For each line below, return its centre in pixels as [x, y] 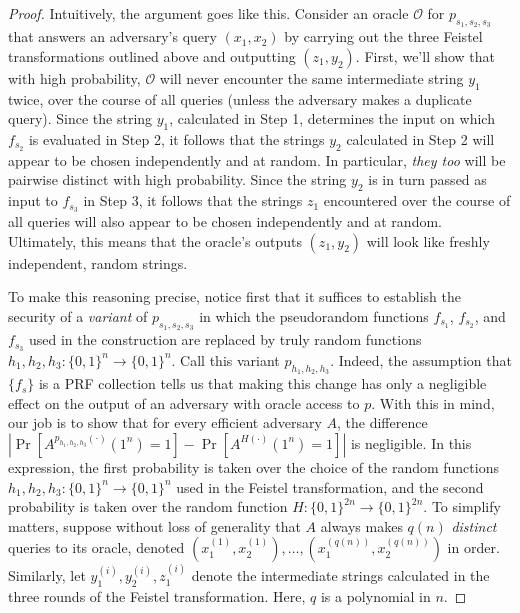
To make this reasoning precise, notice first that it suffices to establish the [234, 296]
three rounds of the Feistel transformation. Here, [157, 595]
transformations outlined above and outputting [152, 55]
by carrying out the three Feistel [383, 36]
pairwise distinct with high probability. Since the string [177, 179]
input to [33, 200]
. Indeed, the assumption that [421, 359]
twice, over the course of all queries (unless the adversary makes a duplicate [240, 98]
